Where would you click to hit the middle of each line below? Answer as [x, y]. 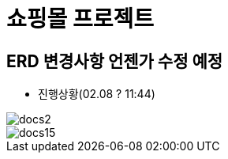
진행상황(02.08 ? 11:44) [97, 94]
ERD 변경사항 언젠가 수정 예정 [115, 61]
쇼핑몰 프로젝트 [80, 19]
